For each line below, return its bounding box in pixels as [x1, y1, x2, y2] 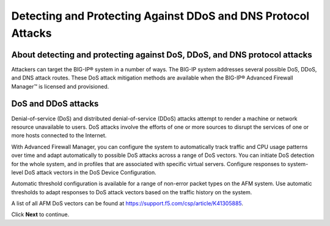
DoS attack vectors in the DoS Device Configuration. [24, 169, 156, 176]
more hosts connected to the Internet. [11, 132, 107, 139]
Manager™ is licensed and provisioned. [11, 82, 109, 90]
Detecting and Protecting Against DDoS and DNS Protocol [11, 9, 310, 23]
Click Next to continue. [11, 211, 70, 218]
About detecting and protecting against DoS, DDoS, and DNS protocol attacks [11, 49, 313, 60]
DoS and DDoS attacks [11, 98, 99, 109]
